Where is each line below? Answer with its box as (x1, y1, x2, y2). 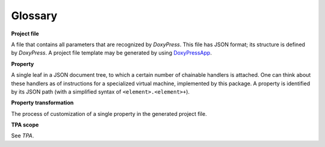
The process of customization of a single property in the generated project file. (11, 110, 207, 117)
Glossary (11, 9, 58, 22)
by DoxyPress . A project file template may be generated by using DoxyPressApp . (11, 49, 212, 56)
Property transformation (11, 99, 74, 106)
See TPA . (11, 132, 34, 139)
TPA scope (11, 121, 39, 128)
